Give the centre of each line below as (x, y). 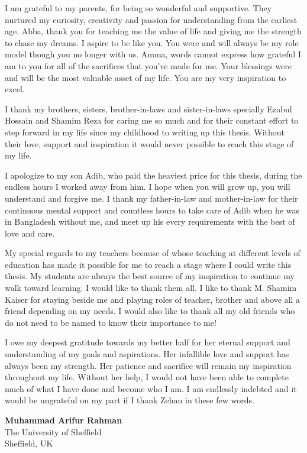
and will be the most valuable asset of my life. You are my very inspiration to (146, 77)
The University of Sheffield (53, 431)
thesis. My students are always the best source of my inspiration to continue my (150, 276)
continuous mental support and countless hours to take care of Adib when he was (152, 210)
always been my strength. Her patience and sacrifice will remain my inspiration (148, 365)
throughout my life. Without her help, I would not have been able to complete (147, 377)
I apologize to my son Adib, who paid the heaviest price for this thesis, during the (153, 175)
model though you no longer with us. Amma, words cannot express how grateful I (153, 54)
